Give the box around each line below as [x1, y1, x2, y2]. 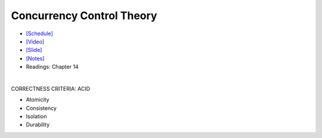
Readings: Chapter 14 [26, 63, 79, 70]
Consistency [26, 105, 57, 112]
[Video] [26, 38, 45, 45]
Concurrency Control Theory [11, 9, 157, 22]
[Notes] [26, 54, 45, 62]
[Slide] [26, 47, 42, 54]
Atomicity [26, 96, 49, 103]
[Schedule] [26, 30, 53, 37]
